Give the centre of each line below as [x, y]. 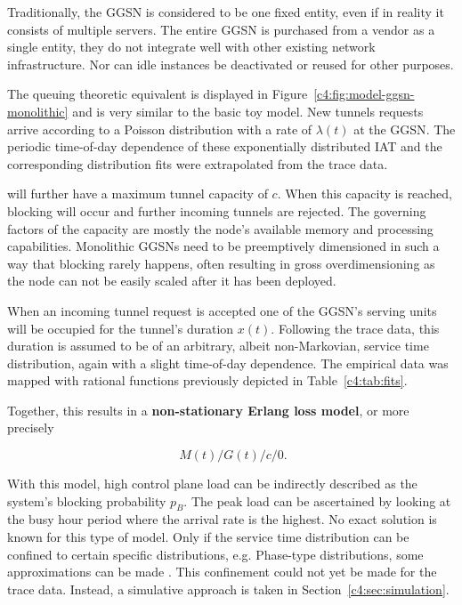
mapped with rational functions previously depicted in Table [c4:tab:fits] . [207, 380]
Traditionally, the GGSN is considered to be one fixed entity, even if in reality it [226, 12]
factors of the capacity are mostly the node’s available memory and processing [220, 228]
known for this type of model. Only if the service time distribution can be [208, 537]
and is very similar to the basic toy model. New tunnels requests [248, 111]
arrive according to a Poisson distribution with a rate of [160, 129]
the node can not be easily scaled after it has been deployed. [172, 281]
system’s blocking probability [87, 500]
